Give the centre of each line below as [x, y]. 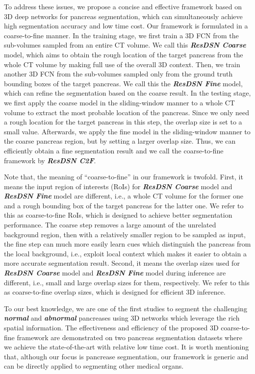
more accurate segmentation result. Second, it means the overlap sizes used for [122, 263]
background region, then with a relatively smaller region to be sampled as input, [125, 234]
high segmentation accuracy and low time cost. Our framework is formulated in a [126, 26]
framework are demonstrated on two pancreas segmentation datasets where [129, 337]
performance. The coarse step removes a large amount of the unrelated [110, 225]
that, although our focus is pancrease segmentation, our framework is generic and [126, 356]
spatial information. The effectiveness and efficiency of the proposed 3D [111, 327]
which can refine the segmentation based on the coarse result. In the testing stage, [127, 93]
